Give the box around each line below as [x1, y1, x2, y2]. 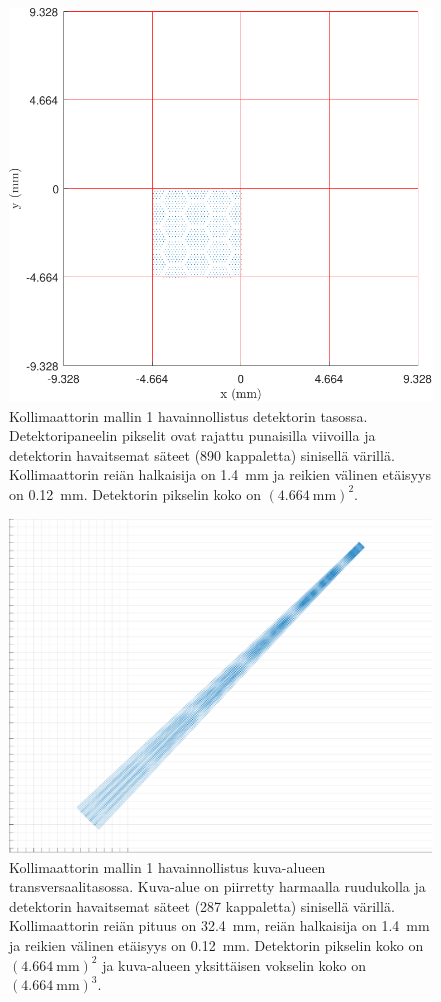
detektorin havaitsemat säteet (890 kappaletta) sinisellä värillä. [9, 444, 395, 465]
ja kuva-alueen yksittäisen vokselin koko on [102, 954, 367, 975]
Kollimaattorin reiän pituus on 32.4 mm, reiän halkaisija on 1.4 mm [9, 915, 430, 936]
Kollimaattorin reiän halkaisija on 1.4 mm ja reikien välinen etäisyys [9, 464, 431, 485]
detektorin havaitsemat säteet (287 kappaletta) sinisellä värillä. [9, 895, 395, 916]
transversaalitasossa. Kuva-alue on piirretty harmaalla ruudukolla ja [9, 876, 426, 897]
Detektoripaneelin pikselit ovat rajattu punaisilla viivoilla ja [9, 425, 376, 446]
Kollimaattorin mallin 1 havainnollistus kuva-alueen [9, 856, 326, 877]
